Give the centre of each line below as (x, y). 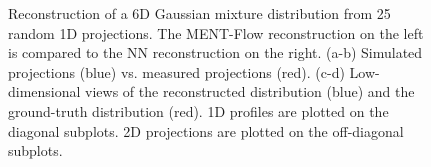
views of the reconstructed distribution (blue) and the (250, 91)
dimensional (44, 91)
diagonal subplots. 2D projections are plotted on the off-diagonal (206, 130)
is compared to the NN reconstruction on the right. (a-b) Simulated (215, 52)
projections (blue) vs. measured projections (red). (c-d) (176, 71)
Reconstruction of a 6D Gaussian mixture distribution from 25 (199, 13)
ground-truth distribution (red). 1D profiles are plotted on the (198, 110)
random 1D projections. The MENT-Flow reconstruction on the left (216, 32)
